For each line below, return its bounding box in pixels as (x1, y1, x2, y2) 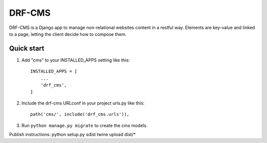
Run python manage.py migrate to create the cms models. (21, 122, 148, 128)
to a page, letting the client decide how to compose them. (9, 31, 127, 37)
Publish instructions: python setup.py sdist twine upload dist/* (9, 131, 136, 137)
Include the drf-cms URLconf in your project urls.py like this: (21, 100, 145, 106)
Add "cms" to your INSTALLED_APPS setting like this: (21, 57, 130, 63)
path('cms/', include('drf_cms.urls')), (30, 112, 130, 117)
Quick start (9, 44, 44, 53)
